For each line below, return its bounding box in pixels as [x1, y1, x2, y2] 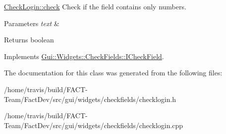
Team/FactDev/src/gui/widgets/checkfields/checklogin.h [4, 94, 176, 104]
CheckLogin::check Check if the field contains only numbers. [4, 1, 186, 11]
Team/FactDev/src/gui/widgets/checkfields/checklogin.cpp [4, 120, 183, 130]
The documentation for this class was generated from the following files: [4, 67, 223, 78]
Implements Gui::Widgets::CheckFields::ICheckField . [4, 51, 164, 61]
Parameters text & [4, 18, 59, 28]
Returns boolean [4, 34, 54, 45]
